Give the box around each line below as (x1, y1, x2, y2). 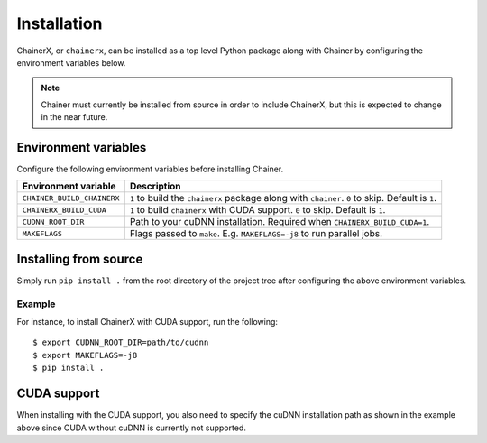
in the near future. (41, 112, 108, 123)
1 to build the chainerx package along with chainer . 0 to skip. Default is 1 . (129, 192, 437, 205)
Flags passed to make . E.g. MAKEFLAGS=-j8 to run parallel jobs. (129, 227, 383, 240)
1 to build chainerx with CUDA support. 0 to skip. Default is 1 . (129, 204, 386, 217)
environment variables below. (16, 57, 126, 68)
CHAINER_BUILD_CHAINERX (22, 193, 120, 203)
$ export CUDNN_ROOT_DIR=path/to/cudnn (32, 337, 209, 347)
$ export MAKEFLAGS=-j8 (32, 350, 138, 360)
